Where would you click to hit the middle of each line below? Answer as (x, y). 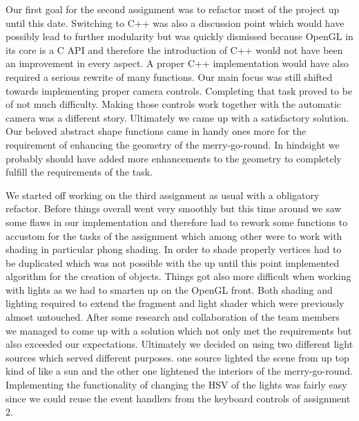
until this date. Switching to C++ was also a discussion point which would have (175, 22)
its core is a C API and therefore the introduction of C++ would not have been (174, 49)
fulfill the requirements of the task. (79, 172)
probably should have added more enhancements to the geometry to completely (174, 158)
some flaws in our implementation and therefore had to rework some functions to (177, 222)
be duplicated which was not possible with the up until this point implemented (173, 262)
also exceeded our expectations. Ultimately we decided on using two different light (179, 344)
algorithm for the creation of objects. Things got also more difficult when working (178, 276)
